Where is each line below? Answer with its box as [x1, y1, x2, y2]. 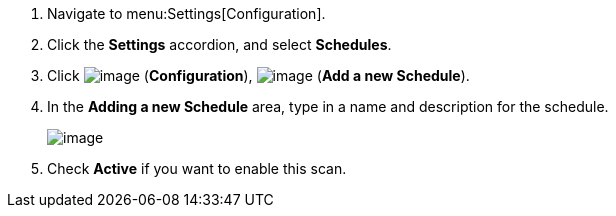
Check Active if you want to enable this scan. [47, 160, 347, 177]
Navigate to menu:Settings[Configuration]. [47, 5, 326, 22]
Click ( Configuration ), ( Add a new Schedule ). [47, 67, 470, 84]
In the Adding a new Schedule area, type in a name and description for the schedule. [47, 98, 609, 115]
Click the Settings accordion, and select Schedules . [47, 36, 392, 53]
